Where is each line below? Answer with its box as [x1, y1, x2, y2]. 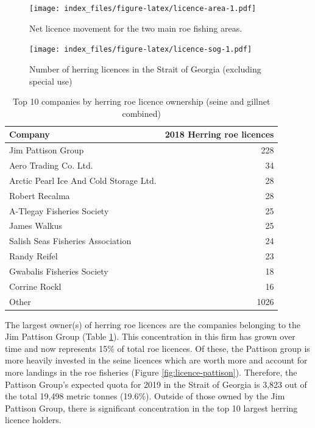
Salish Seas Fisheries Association [9, 234, 132, 247]
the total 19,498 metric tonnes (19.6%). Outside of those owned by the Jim [5, 390, 285, 402]
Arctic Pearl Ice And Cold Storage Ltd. [9, 174, 157, 186]
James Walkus [9, 219, 63, 232]
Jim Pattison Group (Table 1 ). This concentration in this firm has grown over [5, 330, 296, 343]
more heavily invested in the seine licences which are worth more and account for [5, 354, 308, 367]
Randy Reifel [9, 250, 58, 262]
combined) [122, 107, 161, 119]
